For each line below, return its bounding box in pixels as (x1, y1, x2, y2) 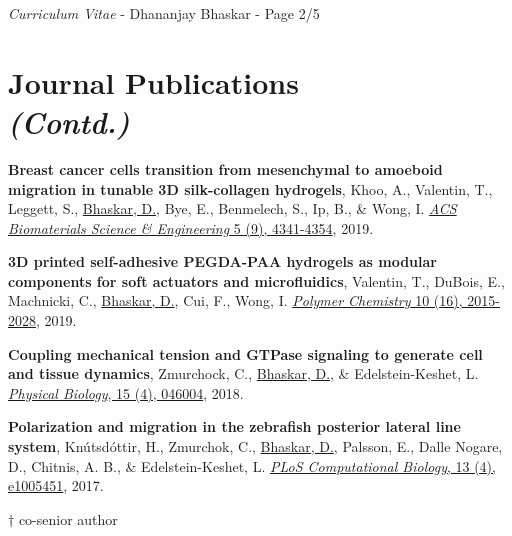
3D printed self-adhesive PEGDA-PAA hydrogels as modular (8, 251, 437, 272)
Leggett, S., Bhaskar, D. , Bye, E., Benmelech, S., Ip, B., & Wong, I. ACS (8, 198, 457, 219)
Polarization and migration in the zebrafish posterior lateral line (8, 416, 461, 437)
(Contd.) (8, 100, 130, 142)
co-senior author (18, 508, 118, 529)
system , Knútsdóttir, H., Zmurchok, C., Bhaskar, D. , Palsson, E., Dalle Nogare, (8, 436, 503, 457)
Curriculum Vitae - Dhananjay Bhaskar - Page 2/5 (8, 3, 320, 23)
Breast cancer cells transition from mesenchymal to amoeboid (8, 158, 443, 179)
